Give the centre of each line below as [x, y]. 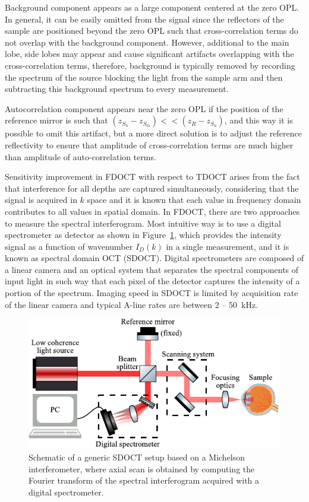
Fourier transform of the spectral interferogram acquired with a [144, 480]
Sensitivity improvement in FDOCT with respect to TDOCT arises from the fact [152, 177]
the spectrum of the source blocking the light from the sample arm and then [144, 77]
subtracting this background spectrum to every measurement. [117, 89]
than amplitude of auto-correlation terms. [81, 156]
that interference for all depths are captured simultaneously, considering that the [152, 188]
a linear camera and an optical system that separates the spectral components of [152, 269]
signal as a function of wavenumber [69, 246]
